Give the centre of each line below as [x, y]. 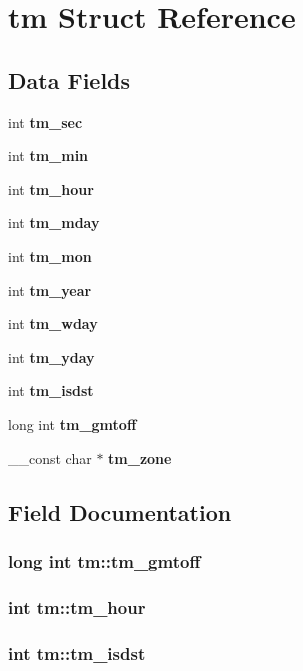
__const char [50, 457]
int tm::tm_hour [77, 606]
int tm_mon [50, 255]
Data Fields [69, 79]
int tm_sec [45, 121]
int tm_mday [54, 222]
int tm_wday [53, 323]
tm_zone [140, 457]
